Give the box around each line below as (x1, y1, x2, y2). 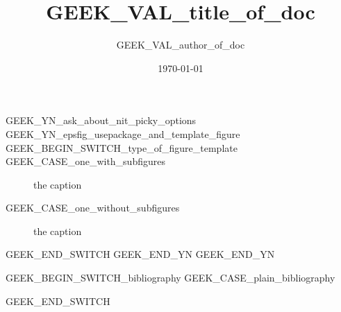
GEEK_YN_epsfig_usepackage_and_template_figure (6, 126, 240, 141)
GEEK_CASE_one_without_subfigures (6, 200, 180, 215)
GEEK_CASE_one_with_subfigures (6, 154, 165, 168)
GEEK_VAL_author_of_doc (116, 37, 245, 52)
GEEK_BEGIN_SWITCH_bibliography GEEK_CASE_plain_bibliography (6, 270, 335, 285)
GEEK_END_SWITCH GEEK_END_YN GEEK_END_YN (6, 247, 275, 261)
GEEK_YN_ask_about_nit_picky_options (6, 113, 197, 128)
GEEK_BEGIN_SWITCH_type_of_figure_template (6, 140, 238, 155)
